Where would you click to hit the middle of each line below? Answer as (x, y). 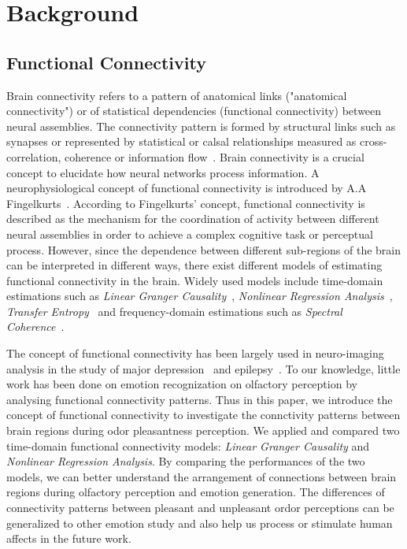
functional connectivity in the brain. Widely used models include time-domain (195, 280)
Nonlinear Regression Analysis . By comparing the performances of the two (186, 461)
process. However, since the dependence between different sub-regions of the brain (204, 249)
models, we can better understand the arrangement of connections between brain (202, 476)
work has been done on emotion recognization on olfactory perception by (182, 384)
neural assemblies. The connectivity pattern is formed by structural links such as (201, 126)
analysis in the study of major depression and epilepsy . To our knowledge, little (203, 368)
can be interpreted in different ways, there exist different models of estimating (194, 265)
